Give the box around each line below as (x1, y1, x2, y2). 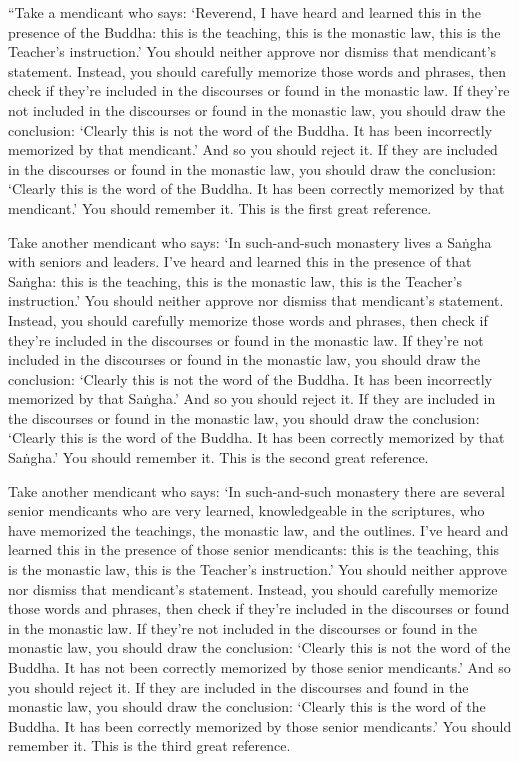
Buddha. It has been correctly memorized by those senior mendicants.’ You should (8, 715, 512, 736)
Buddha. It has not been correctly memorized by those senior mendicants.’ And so (8, 657, 511, 677)
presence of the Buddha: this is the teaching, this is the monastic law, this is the (8, 21, 501, 42)
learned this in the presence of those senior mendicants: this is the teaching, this (8, 539, 500, 560)
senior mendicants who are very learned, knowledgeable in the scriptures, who (8, 500, 485, 521)
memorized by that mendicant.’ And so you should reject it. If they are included (8, 139, 498, 160)
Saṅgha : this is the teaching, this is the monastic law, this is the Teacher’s (8, 270, 463, 291)
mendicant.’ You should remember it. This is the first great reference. (8, 197, 432, 218)
